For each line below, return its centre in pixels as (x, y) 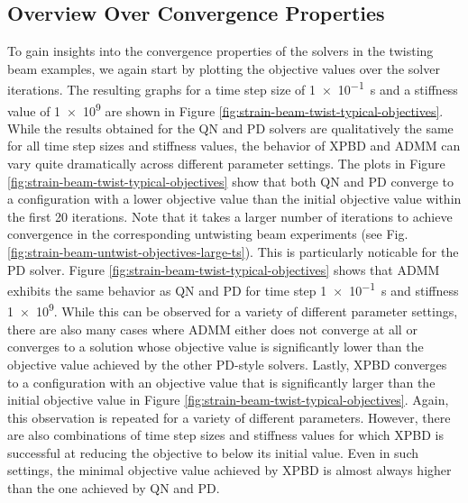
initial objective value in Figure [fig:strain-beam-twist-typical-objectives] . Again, (228, 400)
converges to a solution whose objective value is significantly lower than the (216, 347)
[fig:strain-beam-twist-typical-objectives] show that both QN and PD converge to (231, 181)
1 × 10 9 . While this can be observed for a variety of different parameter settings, (233, 310)
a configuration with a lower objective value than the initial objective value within (234, 199)
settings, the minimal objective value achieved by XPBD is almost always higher (229, 470)
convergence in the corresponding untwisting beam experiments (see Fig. (208, 234)
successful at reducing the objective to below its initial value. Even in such (213, 452)
